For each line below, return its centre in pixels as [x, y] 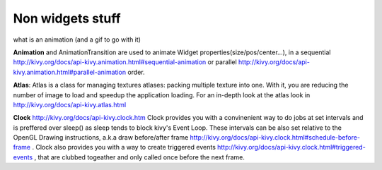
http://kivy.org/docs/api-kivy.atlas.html [70, 104]
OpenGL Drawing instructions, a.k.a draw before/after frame [101, 138]
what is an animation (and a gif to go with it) [77, 40]
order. [136, 72]
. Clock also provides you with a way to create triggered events [124, 147]
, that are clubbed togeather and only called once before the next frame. [140, 157]
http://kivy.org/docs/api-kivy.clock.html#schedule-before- [275, 138]
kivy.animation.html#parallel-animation [70, 72]
